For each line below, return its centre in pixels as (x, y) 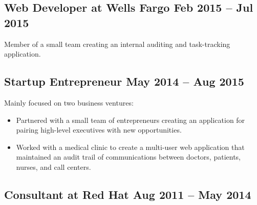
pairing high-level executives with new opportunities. (99, 130)
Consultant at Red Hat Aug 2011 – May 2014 (128, 194)
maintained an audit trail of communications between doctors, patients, (128, 157)
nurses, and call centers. (53, 166)
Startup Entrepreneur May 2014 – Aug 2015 (124, 81)
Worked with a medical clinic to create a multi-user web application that (130, 147)
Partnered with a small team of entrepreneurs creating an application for (131, 120)
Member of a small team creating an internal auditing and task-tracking (117, 44)
